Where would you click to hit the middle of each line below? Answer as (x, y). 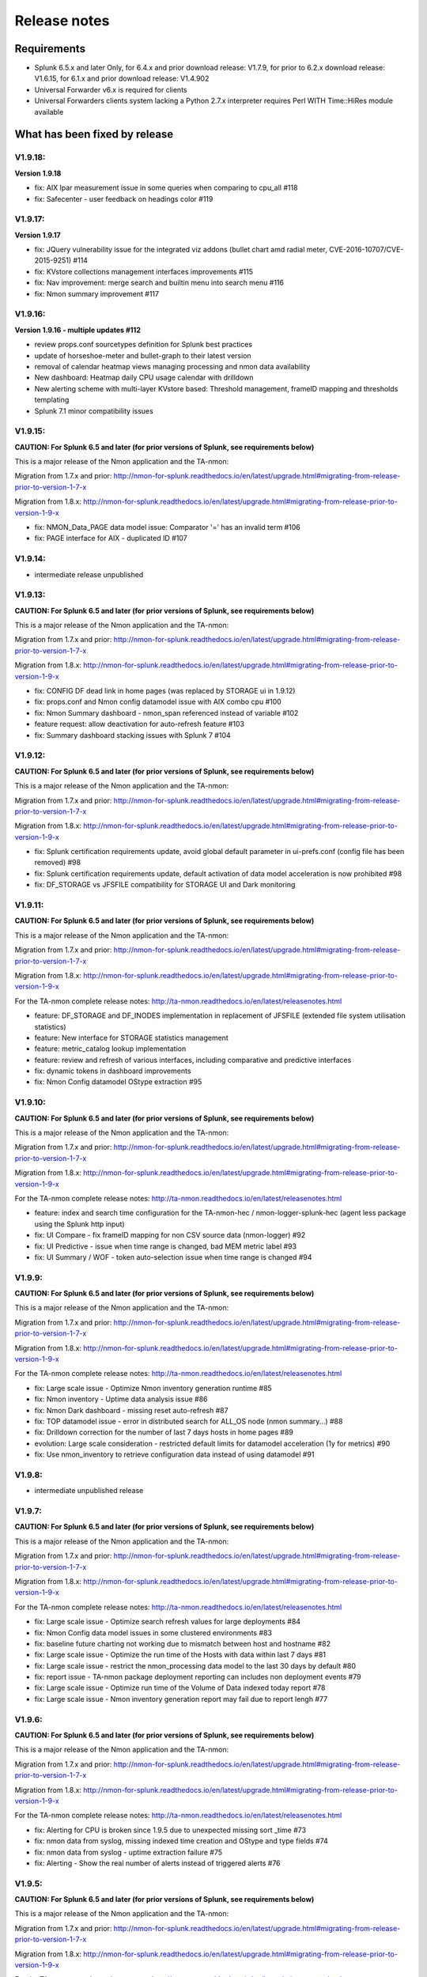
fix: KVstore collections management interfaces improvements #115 (144, 271)
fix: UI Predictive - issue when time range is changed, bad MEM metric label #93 (165, 1246)
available (49, 112)
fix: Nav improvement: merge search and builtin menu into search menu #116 (159, 283)
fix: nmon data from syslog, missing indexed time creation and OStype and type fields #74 (181, 1841)
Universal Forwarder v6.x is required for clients (111, 89)
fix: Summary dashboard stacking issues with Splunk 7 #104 (132, 735)
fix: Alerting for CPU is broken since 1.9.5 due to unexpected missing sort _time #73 (170, 1830)
